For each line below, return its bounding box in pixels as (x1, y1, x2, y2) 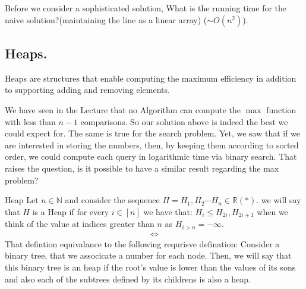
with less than (5, 115, 56, 128)
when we (257, 205, 288, 217)
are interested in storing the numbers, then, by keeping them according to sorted (5, 138, 299, 151)
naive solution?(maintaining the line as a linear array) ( (5, 13, 207, 26)
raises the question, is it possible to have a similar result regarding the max (5, 161, 279, 174)
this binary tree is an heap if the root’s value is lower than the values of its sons (5, 261, 296, 273)
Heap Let (5, 194, 39, 206)
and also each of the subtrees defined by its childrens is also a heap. (5, 272, 251, 285)
